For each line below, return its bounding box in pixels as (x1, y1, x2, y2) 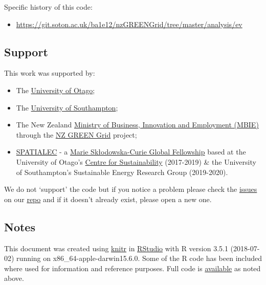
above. (4, 273, 24, 283)
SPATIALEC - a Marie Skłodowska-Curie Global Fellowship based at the (16, 146, 246, 157)
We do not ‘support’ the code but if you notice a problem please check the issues (4, 184, 257, 194)
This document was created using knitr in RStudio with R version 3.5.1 (4, 243, 228, 253)
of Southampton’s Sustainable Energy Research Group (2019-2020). (16, 166, 228, 177)
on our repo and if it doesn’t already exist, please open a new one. (4, 193, 212, 204)
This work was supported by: (4, 68, 95, 78)
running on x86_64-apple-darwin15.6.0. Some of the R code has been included (16, 253, 262, 264)
